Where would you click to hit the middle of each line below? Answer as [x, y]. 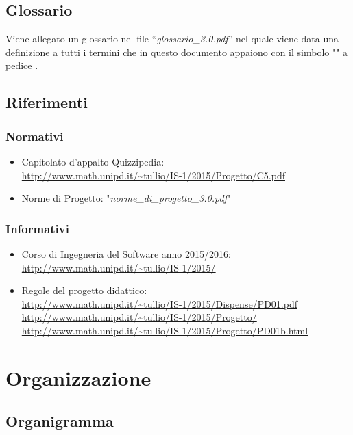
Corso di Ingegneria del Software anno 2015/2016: [126, 253]
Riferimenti [47, 102]
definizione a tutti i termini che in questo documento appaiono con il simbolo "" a [177, 52]
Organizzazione [78, 377]
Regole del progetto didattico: [84, 290]
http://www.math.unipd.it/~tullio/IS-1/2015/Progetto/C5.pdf [153, 175]
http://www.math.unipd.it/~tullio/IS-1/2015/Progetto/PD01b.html [165, 330]
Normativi [35, 136]
